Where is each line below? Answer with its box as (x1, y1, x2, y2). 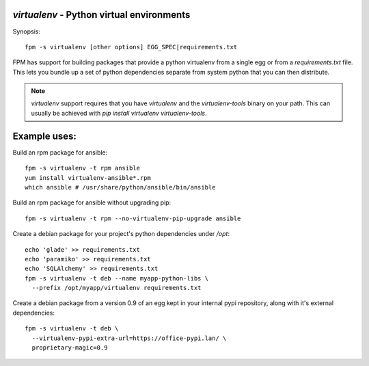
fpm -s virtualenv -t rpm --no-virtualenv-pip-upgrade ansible (25, 214, 241, 222)
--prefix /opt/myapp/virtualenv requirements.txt (31, 284, 202, 292)
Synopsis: (12, 27, 41, 36)
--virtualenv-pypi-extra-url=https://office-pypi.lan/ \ (31, 334, 227, 342)
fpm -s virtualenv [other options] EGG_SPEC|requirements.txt (25, 43, 238, 51)
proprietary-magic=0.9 (31, 344, 108, 352)
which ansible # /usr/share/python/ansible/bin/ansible (25, 183, 216, 191)
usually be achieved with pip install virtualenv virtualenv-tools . (31, 109, 207, 117)
